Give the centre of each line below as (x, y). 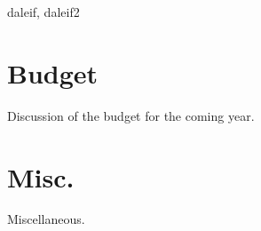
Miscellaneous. (46, 219)
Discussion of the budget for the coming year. (131, 115)
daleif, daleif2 (43, 12)
